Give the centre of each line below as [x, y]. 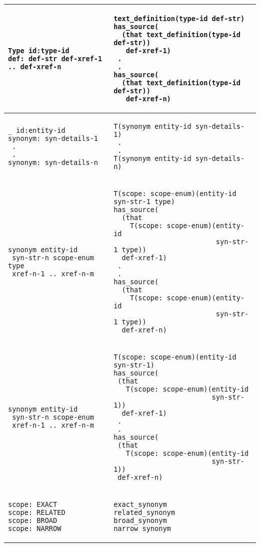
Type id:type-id [39, 51]
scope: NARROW [35, 528]
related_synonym [144, 512]
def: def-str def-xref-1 [55, 59]
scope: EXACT [33, 504]
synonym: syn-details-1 [53, 138]
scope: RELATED [37, 512]
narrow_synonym [142, 528]
